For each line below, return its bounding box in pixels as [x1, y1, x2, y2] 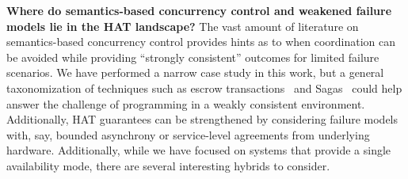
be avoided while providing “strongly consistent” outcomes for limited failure [6, 48, 379, 65]
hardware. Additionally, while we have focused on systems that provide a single [6, 142, 391, 158]
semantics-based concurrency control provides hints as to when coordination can [6, 33, 396, 50]
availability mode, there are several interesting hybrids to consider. [6, 157, 330, 173]
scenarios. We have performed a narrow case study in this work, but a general [6, 64, 384, 81]
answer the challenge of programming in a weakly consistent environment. [6, 95, 365, 112]
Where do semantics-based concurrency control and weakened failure [6, 2, 392, 18]
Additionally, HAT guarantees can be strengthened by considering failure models [6, 111, 398, 128]
